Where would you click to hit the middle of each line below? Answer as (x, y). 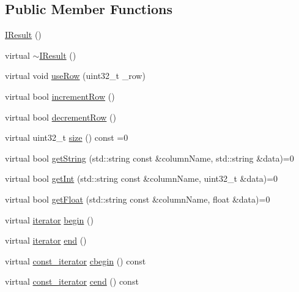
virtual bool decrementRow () (61, 117)
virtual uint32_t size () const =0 (67, 137)
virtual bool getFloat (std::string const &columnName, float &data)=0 (138, 199)
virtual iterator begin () (49, 219)
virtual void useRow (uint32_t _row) (75, 76)
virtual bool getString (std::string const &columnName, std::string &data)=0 (149, 158)
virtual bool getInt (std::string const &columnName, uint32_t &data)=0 (142, 178)
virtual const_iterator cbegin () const (76, 260)
